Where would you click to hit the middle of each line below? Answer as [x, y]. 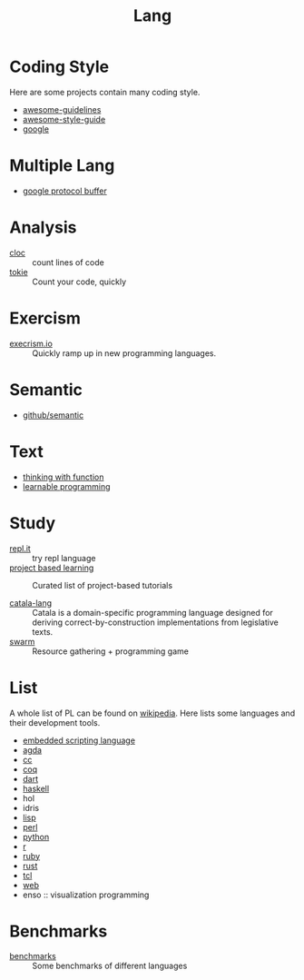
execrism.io [31, 343]
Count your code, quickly [79, 282]
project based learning [52, 568]
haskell [36, 788]
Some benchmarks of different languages [110, 966]
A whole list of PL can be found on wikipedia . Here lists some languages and [152, 713]
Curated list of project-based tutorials [103, 585]
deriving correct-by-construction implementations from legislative [155, 622]
